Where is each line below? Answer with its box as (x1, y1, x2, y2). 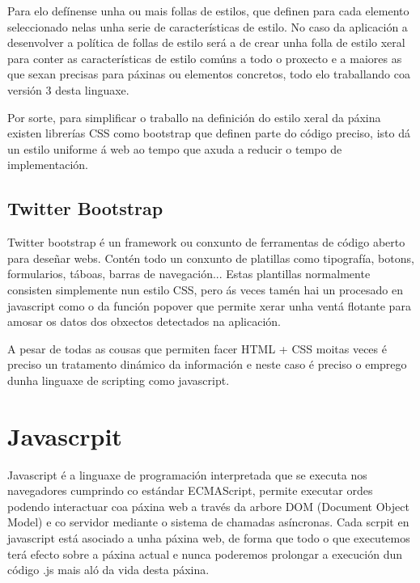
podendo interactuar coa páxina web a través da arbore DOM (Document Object (7, 497, 409, 514)
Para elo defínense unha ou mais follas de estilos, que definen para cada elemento (7, 2, 409, 19)
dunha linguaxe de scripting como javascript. (7, 371, 230, 388)
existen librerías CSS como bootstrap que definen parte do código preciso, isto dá (7, 125, 410, 142)
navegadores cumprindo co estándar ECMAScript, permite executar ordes (7, 482, 373, 499)
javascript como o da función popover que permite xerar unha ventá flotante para (7, 297, 411, 314)
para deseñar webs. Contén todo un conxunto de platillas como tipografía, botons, (7, 249, 414, 266)
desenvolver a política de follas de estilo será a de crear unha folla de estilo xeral (7, 34, 405, 51)
